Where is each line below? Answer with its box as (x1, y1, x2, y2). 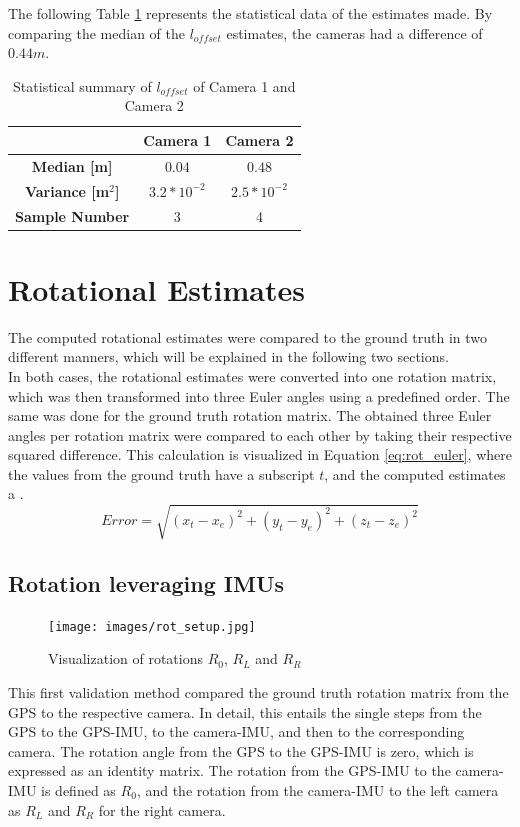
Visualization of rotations (48, 648, 203, 669)
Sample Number (15, 205, 130, 226)
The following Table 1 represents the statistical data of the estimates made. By (8, 3, 493, 23)
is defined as (41, 780, 116, 801)
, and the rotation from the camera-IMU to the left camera (136, 780, 499, 801)
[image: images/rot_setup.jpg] (48, 619, 256, 634)
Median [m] (31, 155, 113, 176)
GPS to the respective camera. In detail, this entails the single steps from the (8, 701, 482, 722)
